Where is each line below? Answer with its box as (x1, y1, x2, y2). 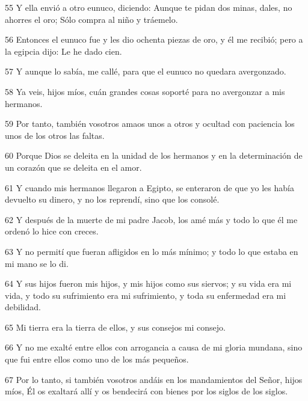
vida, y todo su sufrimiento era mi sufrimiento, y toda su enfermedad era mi (5, 289, 286, 301)
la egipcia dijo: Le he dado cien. (5, 44, 122, 57)
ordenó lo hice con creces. (5, 225, 99, 237)
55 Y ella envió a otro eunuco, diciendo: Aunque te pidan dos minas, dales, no (5, 1, 292, 13)
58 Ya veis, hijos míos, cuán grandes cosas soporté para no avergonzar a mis (5, 85, 285, 97)
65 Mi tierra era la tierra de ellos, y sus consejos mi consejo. (5, 320, 226, 333)
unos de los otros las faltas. (5, 129, 105, 141)
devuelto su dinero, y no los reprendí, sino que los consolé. (5, 193, 220, 206)
